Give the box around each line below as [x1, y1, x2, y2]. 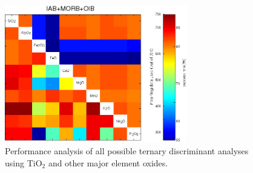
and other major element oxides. [48, 156, 168, 169]
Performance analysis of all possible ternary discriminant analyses [5, 144, 249, 157]
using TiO [5, 156, 42, 169]
